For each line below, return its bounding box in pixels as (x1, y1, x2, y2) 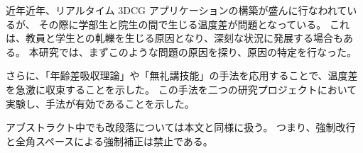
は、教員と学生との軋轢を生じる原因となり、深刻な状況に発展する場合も (6, 30, 343, 45)
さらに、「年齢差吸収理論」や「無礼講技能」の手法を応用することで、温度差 (6, 68, 358, 83)
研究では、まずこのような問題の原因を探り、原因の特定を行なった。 (38, 44, 357, 59)
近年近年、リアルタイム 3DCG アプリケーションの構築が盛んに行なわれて (6, 3, 347, 17)
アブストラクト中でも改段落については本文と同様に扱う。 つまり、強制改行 (6, 120, 356, 135)
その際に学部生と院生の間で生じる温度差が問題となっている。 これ (38, 16, 350, 31)
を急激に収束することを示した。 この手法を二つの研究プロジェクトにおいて (6, 81, 357, 96)
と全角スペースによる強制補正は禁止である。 (6, 133, 213, 148)
